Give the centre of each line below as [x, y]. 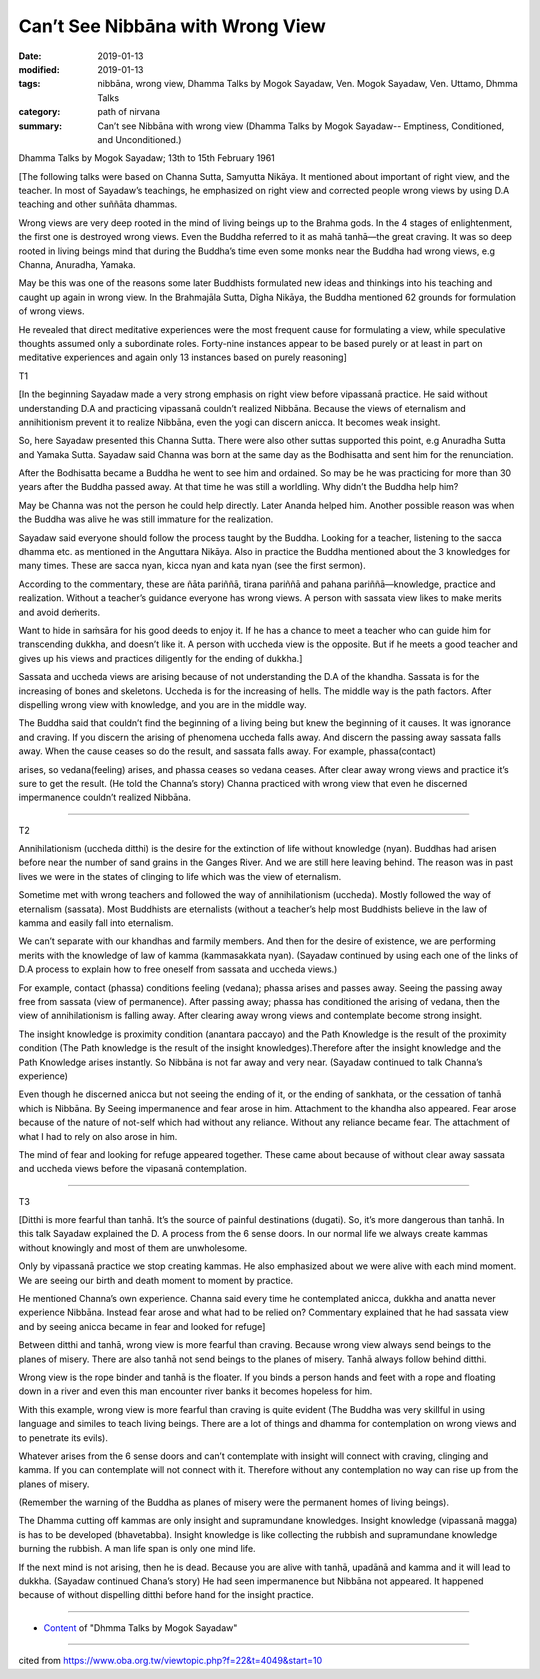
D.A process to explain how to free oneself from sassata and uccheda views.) [178, 969]
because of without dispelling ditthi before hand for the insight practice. [166, 1595]
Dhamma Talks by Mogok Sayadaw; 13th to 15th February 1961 [146, 158]
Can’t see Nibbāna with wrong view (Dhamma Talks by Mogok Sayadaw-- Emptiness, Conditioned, [301, 126]
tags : [29, 84]
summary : [40, 126]
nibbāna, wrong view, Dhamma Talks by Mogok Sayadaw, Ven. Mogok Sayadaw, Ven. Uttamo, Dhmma [308, 84]
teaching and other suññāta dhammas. [98, 204]
